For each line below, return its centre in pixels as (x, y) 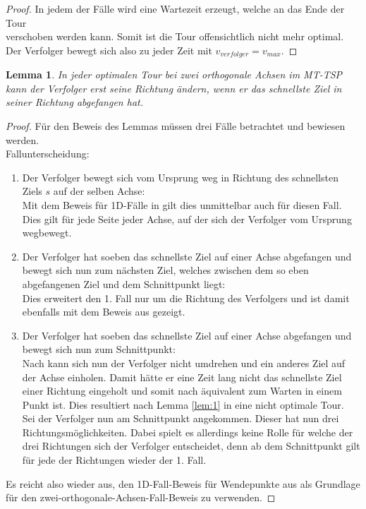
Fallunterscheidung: (48, 154)
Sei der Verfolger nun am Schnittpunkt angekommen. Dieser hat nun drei (181, 418)
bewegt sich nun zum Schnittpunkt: (99, 349)
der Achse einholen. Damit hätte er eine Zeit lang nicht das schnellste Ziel (182, 377)
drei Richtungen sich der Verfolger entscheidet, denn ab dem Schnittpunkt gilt (191, 446)
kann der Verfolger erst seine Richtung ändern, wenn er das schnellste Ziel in (174, 88)
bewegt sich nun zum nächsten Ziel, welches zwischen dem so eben (165, 270)
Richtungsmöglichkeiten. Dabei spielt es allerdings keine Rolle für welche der (188, 432)
